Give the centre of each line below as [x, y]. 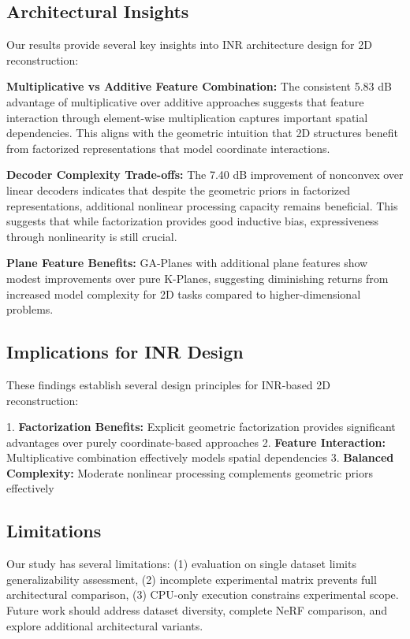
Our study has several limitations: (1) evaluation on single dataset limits [181, 564]
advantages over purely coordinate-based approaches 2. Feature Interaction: [196, 442]
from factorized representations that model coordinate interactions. [168, 148]
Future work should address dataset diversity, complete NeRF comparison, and [197, 610]
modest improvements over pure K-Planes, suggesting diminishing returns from [198, 278]
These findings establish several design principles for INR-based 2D [168, 384]
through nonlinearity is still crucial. [92, 236]
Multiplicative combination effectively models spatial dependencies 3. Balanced [200, 457]
